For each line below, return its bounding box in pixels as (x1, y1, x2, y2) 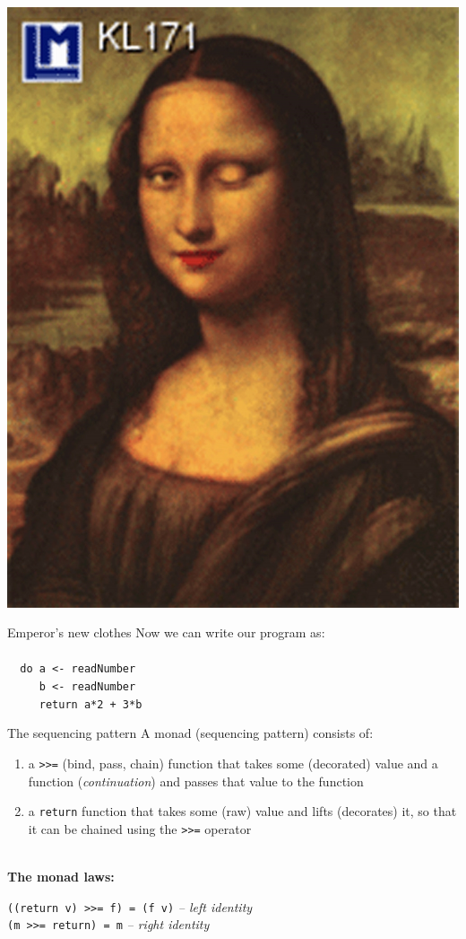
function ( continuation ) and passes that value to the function (28, 771, 364, 790)
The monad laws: (7, 867, 115, 886)
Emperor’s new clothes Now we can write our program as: (7, 623, 325, 642)
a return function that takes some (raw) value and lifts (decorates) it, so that (28, 802, 457, 821)
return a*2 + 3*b (39, 698, 142, 711)
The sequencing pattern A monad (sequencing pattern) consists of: (7, 724, 374, 742)
